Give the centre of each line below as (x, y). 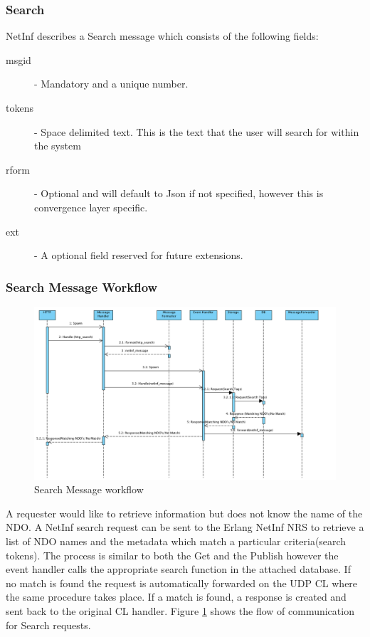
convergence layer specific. (91, 207)
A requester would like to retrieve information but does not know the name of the (184, 513)
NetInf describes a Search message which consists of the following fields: (162, 36)
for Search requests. (48, 625)
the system (58, 146)
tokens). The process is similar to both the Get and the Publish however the (172, 555)
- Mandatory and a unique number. (111, 84)
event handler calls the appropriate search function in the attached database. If (178, 569)
